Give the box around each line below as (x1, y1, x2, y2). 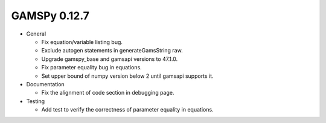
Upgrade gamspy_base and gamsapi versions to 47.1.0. (41, 55, 178, 63)
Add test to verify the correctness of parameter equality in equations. (41, 106, 214, 113)
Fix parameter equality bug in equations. (41, 64, 142, 71)
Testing (26, 97, 45, 105)
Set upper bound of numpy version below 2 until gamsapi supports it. (41, 72, 214, 80)
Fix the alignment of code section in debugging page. (41, 89, 174, 96)
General (26, 30, 46, 37)
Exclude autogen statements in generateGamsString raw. (41, 47, 184, 54)
